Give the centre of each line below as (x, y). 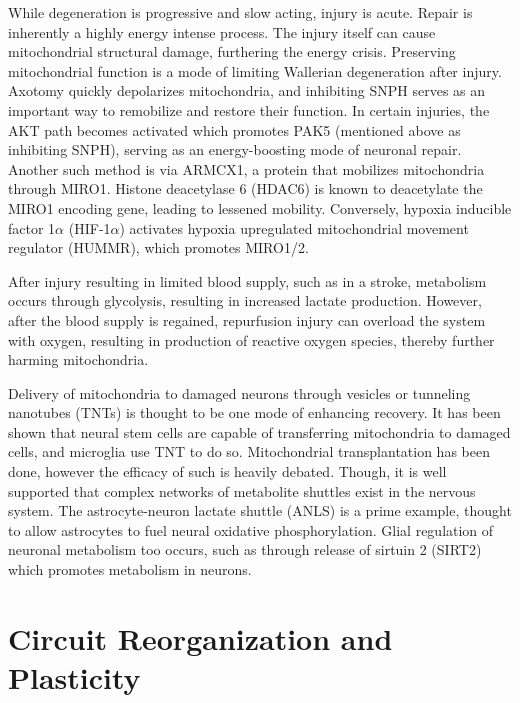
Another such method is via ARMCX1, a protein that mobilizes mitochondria (246, 168)
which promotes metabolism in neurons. (130, 569)
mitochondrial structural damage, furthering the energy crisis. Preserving (232, 51)
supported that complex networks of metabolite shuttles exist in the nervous (242, 490)
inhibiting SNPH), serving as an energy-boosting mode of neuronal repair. (235, 149)
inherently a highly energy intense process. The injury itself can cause (222, 31)
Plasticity (74, 677)
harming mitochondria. (78, 359)
